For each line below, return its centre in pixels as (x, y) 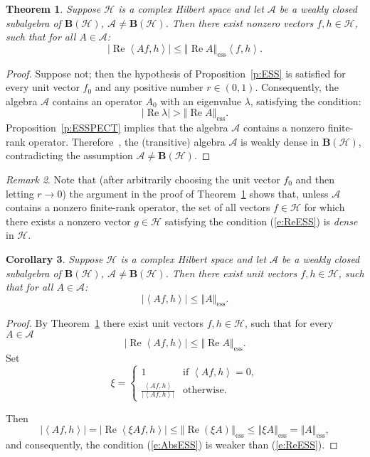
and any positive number (149, 87)
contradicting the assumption (69, 155)
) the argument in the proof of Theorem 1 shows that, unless (195, 193)
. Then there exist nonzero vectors (239, 22)
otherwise (203, 391)
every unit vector (43, 87)
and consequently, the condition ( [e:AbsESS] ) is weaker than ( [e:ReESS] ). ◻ (172, 445)
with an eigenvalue (201, 101)
